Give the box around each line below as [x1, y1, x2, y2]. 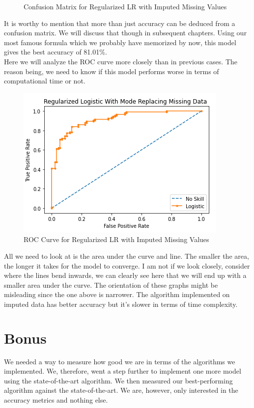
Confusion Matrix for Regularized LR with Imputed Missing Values [24, 1, 227, 11]
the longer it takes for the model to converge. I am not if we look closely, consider [4, 260, 250, 271]
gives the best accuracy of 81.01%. [4, 47, 107, 57]
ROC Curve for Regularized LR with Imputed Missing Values [24, 234, 209, 245]
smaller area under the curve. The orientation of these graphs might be [4, 279, 218, 290]
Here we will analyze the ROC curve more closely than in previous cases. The [4, 56, 238, 66]
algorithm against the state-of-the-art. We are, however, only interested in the [4, 385, 238, 395]
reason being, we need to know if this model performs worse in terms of [4, 66, 219, 76]
